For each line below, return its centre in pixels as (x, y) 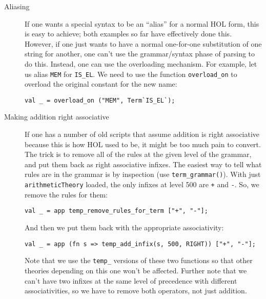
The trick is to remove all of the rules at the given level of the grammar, (138, 154)
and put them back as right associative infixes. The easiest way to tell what (143, 164)
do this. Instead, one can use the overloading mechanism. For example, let (141, 63)
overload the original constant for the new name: (101, 84)
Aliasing (17, 6)
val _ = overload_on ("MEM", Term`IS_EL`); (100, 100)
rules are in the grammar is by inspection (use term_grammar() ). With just (143, 174)
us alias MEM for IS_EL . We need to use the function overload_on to (131, 74)
